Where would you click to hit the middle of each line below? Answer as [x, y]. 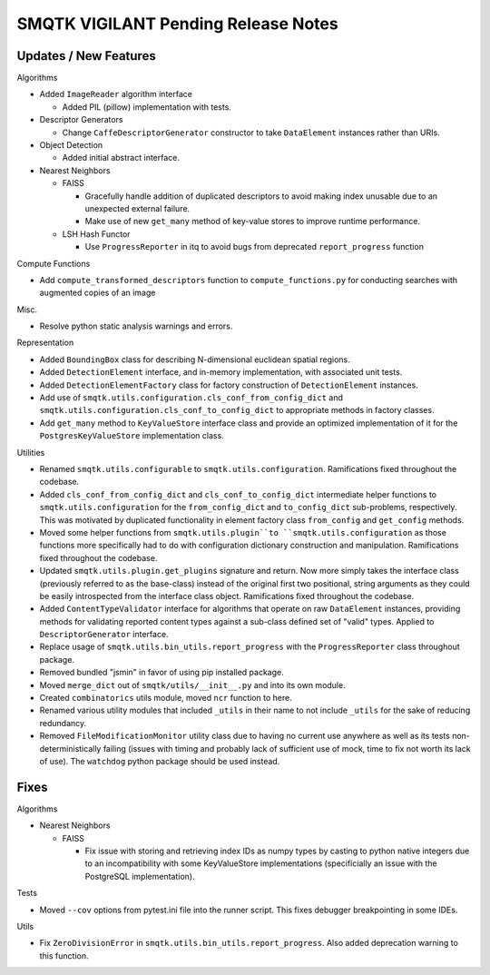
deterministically [70, 748]
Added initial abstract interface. [121, 158]
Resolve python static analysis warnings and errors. [136, 326]
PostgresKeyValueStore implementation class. [132, 436]
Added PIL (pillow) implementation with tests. [147, 107]
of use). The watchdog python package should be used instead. [160, 761]
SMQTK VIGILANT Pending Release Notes [178, 24]
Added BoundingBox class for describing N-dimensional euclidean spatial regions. [195, 359]
